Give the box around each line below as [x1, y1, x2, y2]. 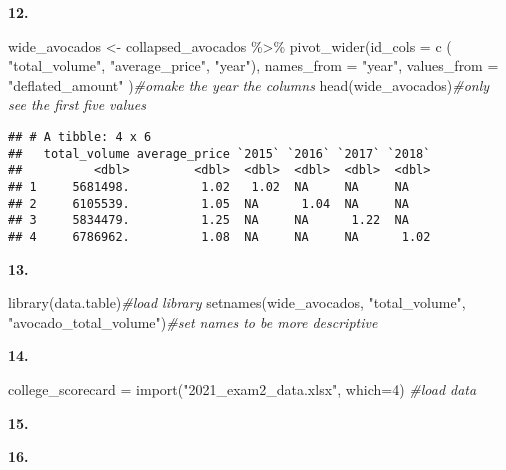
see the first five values [8, 94, 146, 115]
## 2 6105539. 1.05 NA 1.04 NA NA [8, 196, 409, 211]
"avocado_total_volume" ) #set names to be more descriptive [8, 311, 378, 332]
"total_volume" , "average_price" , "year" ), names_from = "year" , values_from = [8, 55, 499, 76]
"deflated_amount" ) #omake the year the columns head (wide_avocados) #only [8, 74, 490, 95]
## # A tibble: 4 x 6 [8, 129, 152, 144]
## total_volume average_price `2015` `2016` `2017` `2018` [8, 146, 431, 161]
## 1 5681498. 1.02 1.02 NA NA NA [8, 179, 409, 194]
